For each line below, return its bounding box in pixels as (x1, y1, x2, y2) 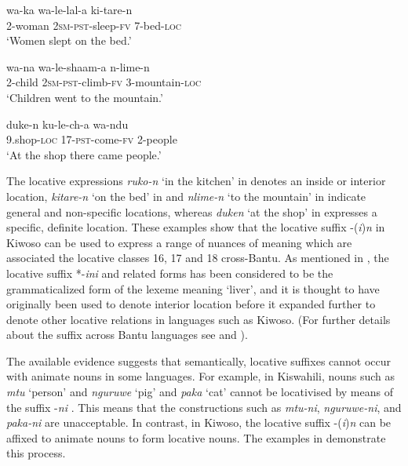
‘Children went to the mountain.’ (6, 89, 163, 105)
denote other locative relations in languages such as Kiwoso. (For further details (6, 311, 391, 327)
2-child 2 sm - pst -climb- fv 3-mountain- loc (6, 74, 202, 90)
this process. (6, 445, 66, 461)
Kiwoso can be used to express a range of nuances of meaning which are (6, 234, 352, 250)
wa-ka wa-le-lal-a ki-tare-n (6, 2, 133, 17)
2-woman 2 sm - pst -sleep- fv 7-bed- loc (6, 16, 181, 33)
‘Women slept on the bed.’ (6, 32, 132, 49)
